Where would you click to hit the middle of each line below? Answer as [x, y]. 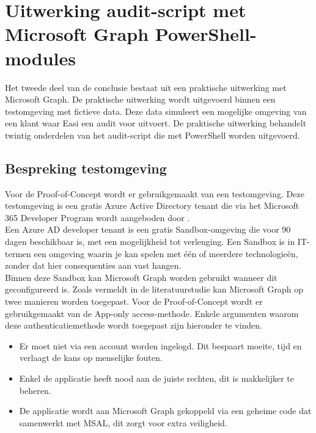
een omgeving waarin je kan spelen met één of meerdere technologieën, [166, 253]
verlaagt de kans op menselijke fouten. [91, 358]
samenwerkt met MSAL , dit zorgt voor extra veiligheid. [123, 422]
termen [18, 253]
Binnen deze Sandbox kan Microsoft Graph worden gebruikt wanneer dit [141, 277]
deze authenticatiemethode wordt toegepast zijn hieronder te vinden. [134, 325]
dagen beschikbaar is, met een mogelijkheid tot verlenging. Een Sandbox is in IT [156, 242]
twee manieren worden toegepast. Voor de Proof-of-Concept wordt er [134, 301]
